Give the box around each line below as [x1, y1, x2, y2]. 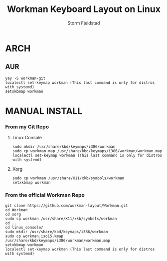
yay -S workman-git [5, 76, 46, 81]
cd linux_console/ [5, 225, 43, 230]
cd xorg [5, 212, 21, 217]
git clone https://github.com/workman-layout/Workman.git [5, 203, 128, 208]
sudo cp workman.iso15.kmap [5, 234, 64, 239]
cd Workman [5, 207, 28, 213]
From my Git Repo [5, 123, 49, 130]
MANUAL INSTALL [5, 105, 83, 117]
